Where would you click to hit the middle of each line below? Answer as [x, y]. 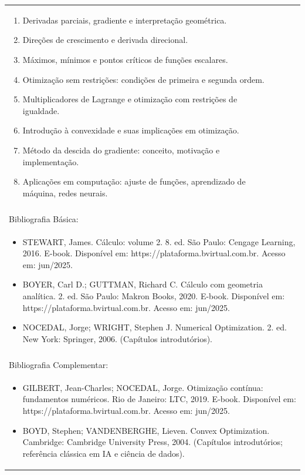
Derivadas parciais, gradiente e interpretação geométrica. [125, 20]
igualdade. [41, 110]
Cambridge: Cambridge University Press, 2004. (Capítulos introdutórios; [152, 442]
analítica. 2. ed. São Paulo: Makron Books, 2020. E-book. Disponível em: [154, 296]
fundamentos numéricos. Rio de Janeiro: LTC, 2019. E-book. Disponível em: [159, 399]
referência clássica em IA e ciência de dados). [104, 453]
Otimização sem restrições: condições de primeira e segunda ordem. [143, 79]
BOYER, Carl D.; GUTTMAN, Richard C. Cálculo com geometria [143, 284]
